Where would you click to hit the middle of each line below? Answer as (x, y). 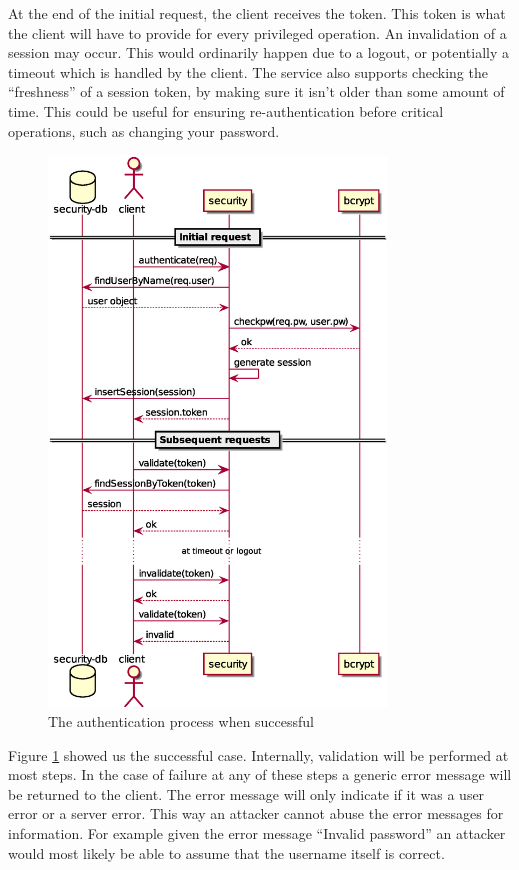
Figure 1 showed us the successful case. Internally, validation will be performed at (258, 754)
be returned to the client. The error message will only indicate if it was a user (246, 793)
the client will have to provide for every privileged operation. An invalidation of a (257, 32)
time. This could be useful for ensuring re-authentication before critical (226, 110)
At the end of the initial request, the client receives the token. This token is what (257, 13)
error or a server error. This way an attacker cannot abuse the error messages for (256, 813)
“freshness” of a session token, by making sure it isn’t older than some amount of (256, 91)
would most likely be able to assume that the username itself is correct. (226, 852)
